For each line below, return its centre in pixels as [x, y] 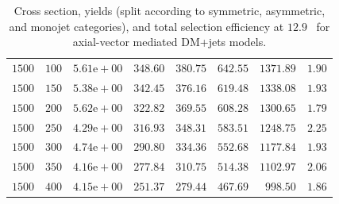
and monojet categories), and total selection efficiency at [146, 26]
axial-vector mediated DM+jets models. [169, 42]
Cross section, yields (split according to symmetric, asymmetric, [169, 10]
